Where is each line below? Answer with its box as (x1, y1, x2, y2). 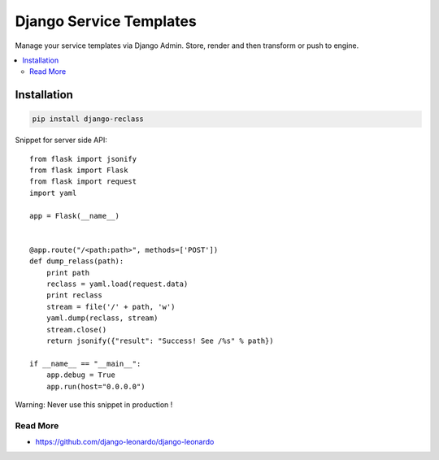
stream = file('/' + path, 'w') (46, 302, 176, 311)
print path (46, 268, 90, 277)
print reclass (46, 291, 103, 300)
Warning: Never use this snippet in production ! (15, 399, 173, 410)
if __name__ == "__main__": (29, 358, 141, 368)
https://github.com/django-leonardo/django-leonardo (35, 437, 215, 447)
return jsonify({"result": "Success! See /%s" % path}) (46, 336, 274, 345)
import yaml (29, 188, 77, 197)
